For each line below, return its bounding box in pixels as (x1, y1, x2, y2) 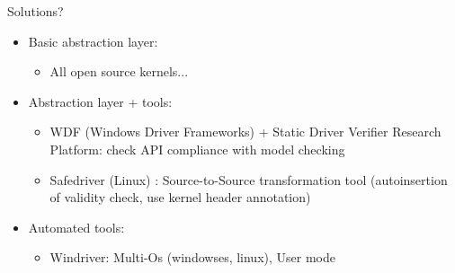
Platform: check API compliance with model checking (49, 139, 345, 158)
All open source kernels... (49, 62, 189, 81)
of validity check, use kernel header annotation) (49, 188, 311, 207)
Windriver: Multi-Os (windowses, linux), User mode (49, 248, 335, 267)
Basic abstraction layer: (28, 31, 158, 50)
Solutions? (7, 2, 64, 20)
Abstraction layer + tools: (28, 92, 173, 110)
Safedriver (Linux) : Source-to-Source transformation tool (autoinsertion (49, 170, 448, 189)
